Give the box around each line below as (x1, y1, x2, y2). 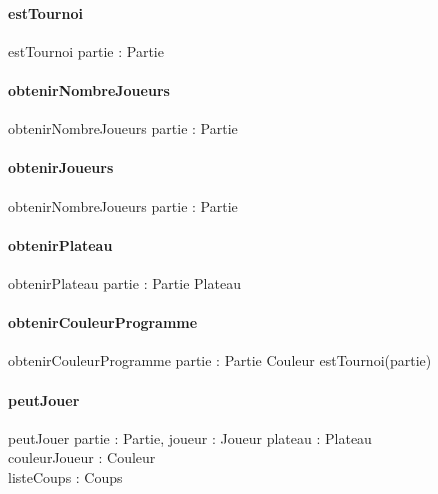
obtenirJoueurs (8, 157, 114, 178)
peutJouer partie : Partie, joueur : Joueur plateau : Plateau (8, 427, 372, 448)
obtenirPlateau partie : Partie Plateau (8, 272, 241, 293)
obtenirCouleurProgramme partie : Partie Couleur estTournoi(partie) (8, 350, 432, 371)
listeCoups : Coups (8, 466, 123, 487)
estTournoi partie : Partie (8, 40, 164, 61)
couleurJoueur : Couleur (8, 447, 156, 468)
